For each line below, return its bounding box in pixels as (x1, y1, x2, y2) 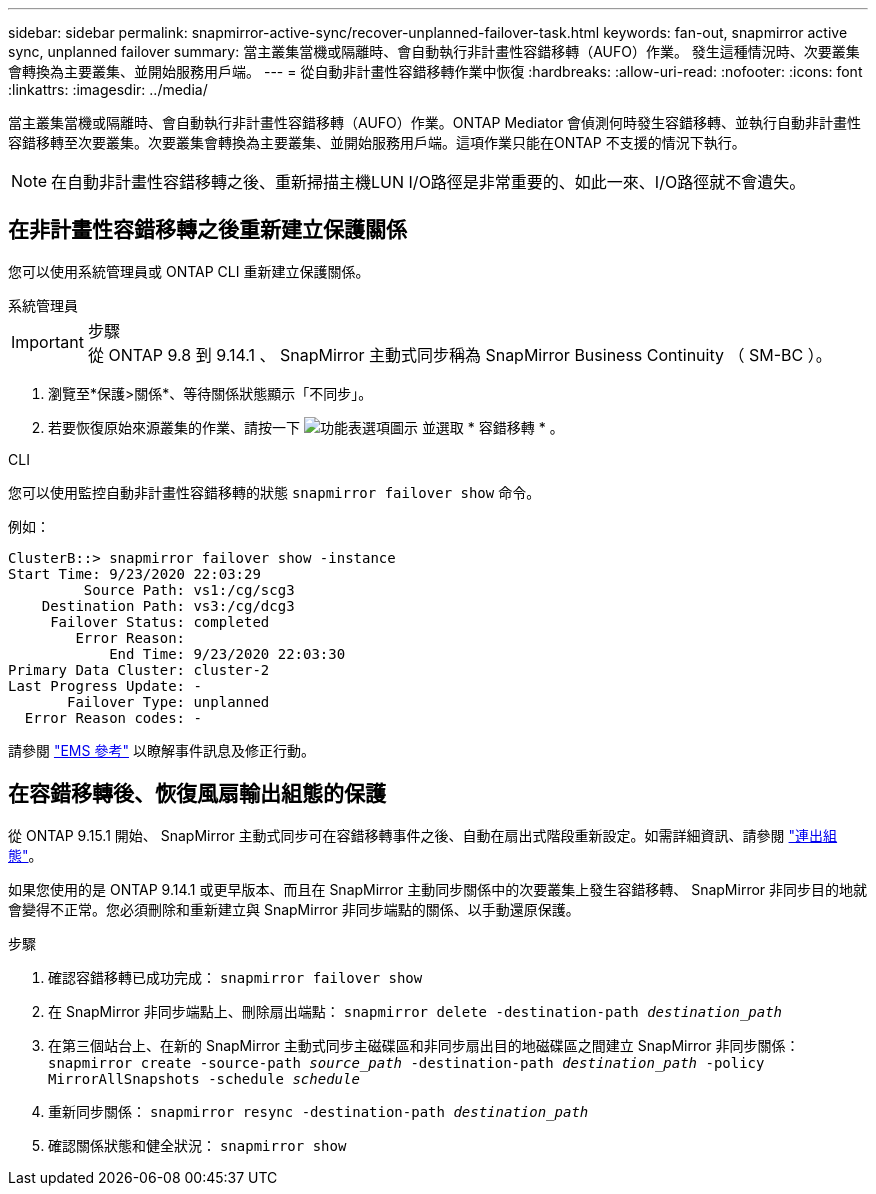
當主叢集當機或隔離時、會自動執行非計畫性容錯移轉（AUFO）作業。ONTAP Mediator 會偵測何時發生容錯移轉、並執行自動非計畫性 (8, 114, 862, 131)
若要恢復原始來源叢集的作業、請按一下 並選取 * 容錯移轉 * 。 (48, 418, 564, 436)
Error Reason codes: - (24, 709, 202, 726)
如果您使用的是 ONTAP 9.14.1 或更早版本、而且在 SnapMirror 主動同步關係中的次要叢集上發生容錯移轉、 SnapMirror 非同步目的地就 (8, 880, 868, 898)
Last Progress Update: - (8, 677, 202, 694)
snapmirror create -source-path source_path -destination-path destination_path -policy (48, 1054, 765, 1071)
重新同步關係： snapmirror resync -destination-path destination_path (48, 1102, 589, 1120)
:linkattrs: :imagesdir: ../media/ (8, 81, 208, 98)
